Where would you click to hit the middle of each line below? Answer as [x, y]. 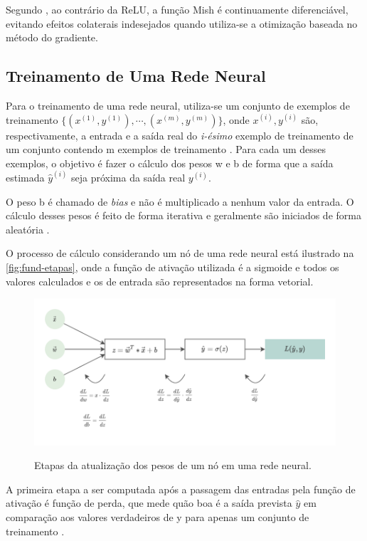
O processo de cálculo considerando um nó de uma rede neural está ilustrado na [180, 253]
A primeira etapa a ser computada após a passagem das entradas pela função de [181, 489]
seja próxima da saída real [128, 178]
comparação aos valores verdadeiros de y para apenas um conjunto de [158, 516]
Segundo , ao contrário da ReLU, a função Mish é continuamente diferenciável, [177, 9]
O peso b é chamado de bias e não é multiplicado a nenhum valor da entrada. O [180, 201]
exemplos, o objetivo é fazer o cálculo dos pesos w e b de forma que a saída [170, 163]
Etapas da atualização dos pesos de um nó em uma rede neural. [173, 465]
